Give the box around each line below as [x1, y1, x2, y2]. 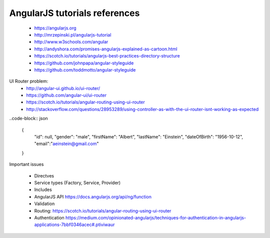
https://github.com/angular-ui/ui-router [26, 92, 107, 98]
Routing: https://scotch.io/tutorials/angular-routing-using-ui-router [34, 207, 171, 213]
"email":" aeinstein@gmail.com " [34, 140, 99, 147]
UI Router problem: [9, 78, 48, 84]
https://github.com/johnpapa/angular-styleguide [34, 60, 134, 66]
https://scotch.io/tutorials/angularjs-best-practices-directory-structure [34, 53, 180, 59]
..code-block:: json [9, 115, 48, 121]
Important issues [9, 161, 44, 167]
